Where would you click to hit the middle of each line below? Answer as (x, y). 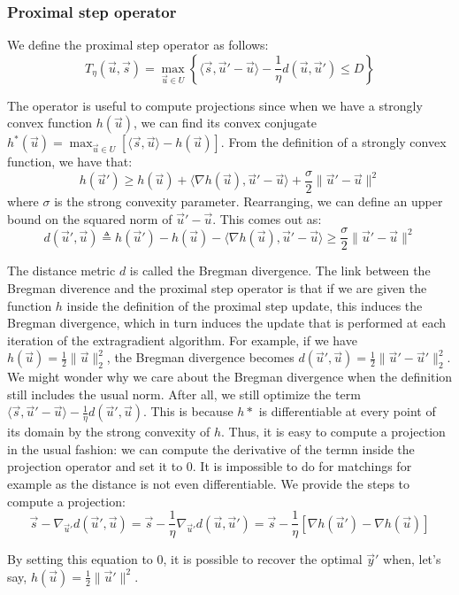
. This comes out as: (267, 218)
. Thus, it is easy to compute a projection (333, 432)
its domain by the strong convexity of (109, 432)
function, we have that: (70, 162)
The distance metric (61, 270)
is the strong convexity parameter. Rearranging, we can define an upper (249, 201)
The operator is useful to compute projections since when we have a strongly (215, 105)
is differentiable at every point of (347, 411)
